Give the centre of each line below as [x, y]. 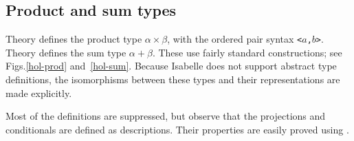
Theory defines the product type [74, 39]
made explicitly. [39, 93]
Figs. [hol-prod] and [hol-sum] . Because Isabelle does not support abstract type [171, 66]
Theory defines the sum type [66, 52]
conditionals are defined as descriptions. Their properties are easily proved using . [177, 129]
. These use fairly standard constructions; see [247, 52]
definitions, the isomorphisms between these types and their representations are [173, 79]
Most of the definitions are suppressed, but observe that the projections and [166, 116]
